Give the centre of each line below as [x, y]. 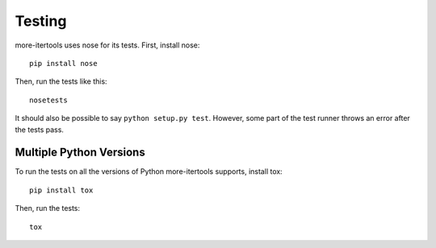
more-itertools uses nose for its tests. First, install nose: [107, 45]
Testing [41, 21]
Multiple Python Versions [80, 153]
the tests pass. [40, 130]
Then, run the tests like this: [61, 81]
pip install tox [61, 190]
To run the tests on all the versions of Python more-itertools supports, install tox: [149, 172]
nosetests [48, 100]
